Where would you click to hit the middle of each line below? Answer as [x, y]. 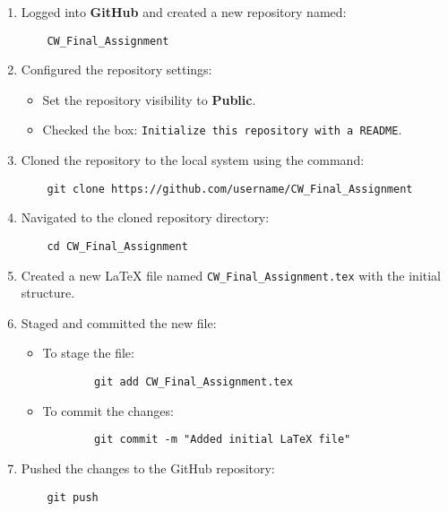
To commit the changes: [108, 410]
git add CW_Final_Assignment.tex [193, 382]
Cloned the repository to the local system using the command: [193, 160]
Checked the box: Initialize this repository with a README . [222, 130]
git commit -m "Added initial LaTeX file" [222, 440]
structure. [48, 293]
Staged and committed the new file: [119, 322]
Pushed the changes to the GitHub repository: [148, 468]
